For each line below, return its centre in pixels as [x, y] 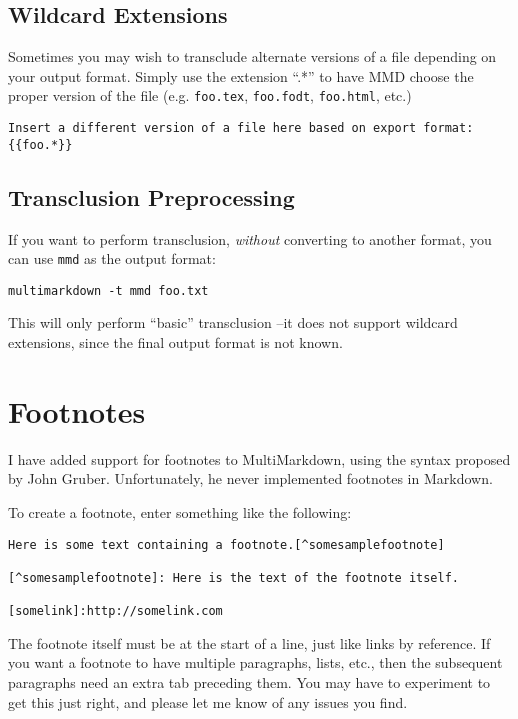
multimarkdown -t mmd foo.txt [108, 290]
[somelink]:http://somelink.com [115, 611]
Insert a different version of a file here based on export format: [241, 128]
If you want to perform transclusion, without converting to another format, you [250, 238]
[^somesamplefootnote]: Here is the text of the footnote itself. [234, 577]
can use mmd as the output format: [112, 258]
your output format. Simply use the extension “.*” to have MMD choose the [241, 75]
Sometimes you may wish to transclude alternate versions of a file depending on [252, 56]
